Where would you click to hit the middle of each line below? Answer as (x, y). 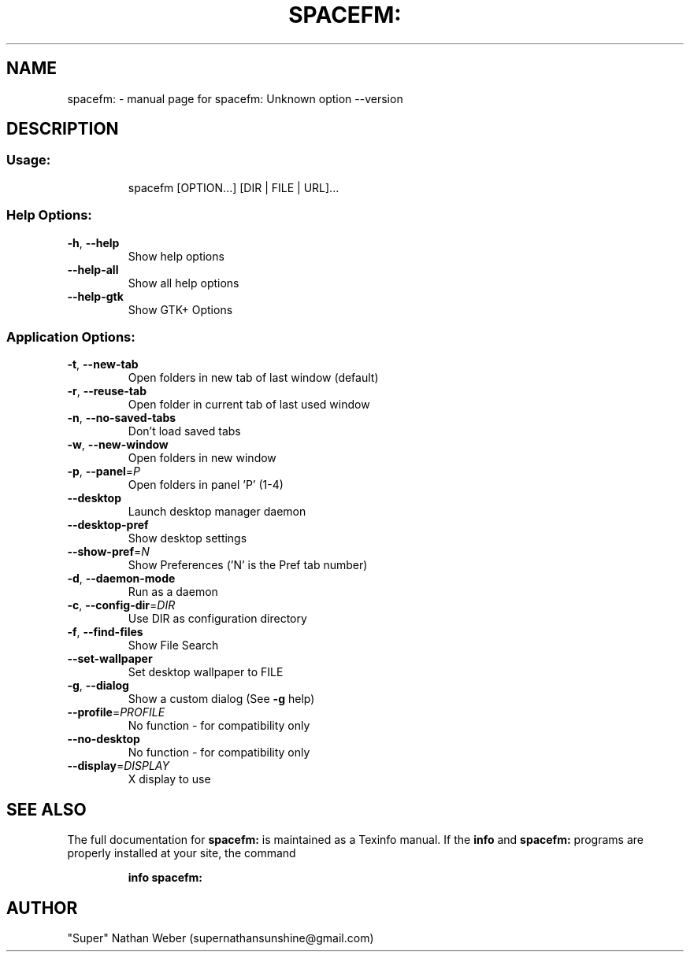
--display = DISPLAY (118, 766)
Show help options (176, 256)
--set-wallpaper (110, 659)
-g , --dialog (98, 686)
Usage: (29, 160)
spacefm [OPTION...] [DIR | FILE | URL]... (234, 187)
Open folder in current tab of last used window (249, 405)
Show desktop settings (187, 538)
